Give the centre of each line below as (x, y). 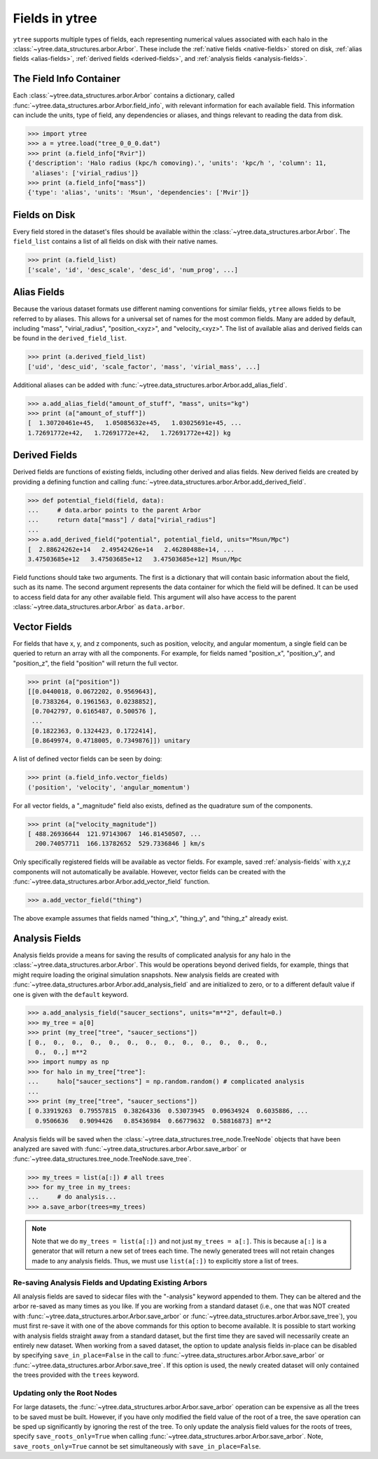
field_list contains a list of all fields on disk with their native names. (115, 241)
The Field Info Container (67, 79)
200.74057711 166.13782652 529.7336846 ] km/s (120, 844)
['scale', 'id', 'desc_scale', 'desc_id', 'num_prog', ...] (133, 270)
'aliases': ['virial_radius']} (85, 173)
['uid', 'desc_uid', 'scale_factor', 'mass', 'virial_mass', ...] (144, 367)
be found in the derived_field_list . (70, 338)
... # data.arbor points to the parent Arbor (114, 510)
